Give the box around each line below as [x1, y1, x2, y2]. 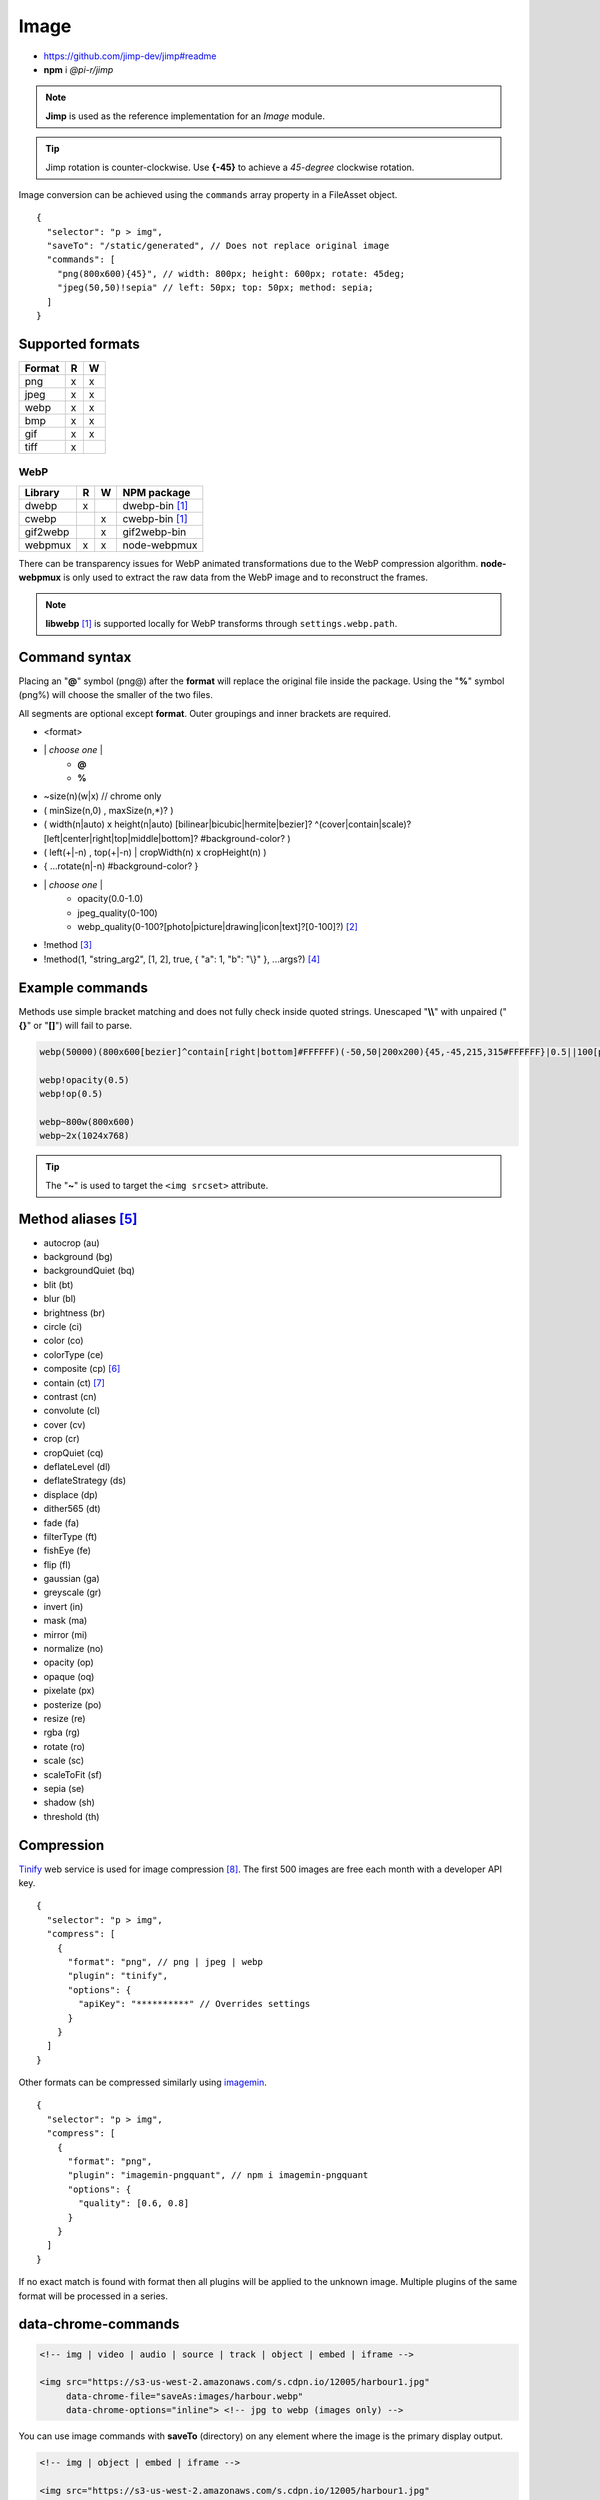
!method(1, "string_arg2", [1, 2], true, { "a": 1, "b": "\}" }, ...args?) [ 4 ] [43, 953, 320, 965]
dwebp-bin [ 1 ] [122, 498, 189, 512]
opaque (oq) [43, 1670, 95, 1682]
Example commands [18, 979, 149, 996]
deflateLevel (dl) [43, 1460, 111, 1472]
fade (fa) [43, 1516, 80, 1529]
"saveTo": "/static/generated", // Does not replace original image [46, 240, 390, 252]
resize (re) [43, 1712, 86, 1724]
